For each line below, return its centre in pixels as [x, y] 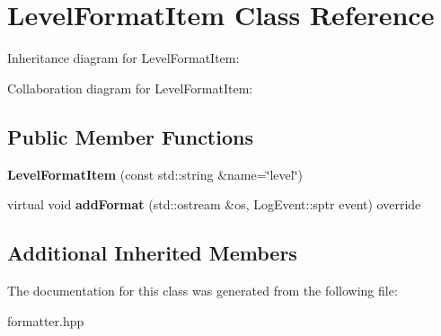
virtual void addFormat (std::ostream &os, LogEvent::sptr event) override [214, 204]
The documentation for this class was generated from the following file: [203, 290]
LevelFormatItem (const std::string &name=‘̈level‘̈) [155, 174]
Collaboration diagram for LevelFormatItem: [130, 88]
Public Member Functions [130, 136]
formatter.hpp [46, 320]
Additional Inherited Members [152, 253]
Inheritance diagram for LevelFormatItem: [123, 58]
